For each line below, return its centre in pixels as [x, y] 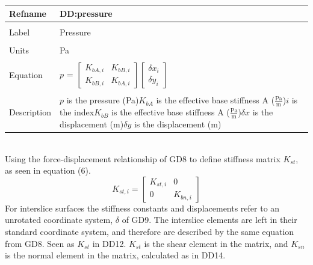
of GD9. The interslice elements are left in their [209, 220]
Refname [28, 13]
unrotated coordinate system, [59, 220]
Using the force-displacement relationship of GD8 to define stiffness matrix [143, 158]
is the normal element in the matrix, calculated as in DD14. [115, 255]
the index [77, 112]
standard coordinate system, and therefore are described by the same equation [150, 231]
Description [30, 112]
